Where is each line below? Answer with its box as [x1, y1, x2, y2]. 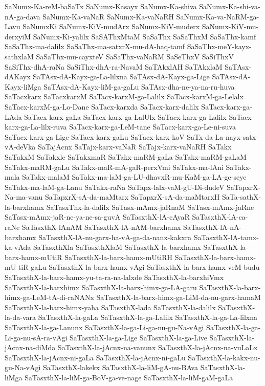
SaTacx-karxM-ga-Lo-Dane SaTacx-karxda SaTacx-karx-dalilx [5, 101, 199, 112]
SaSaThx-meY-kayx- [187, 41, 252, 52]
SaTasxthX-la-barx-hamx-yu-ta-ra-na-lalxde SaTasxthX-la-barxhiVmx [5, 272, 224, 283]
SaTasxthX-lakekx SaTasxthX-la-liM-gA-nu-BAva [43, 362, 198, 373]
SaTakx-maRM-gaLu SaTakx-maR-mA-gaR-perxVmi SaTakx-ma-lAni [5, 161, 224, 172]
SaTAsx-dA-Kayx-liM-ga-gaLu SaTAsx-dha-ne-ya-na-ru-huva [43, 81, 235, 92]
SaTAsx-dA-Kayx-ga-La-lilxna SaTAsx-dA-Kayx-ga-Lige [33, 71, 210, 82]
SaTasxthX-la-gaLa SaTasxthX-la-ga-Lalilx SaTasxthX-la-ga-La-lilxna [38, 312, 257, 323]
